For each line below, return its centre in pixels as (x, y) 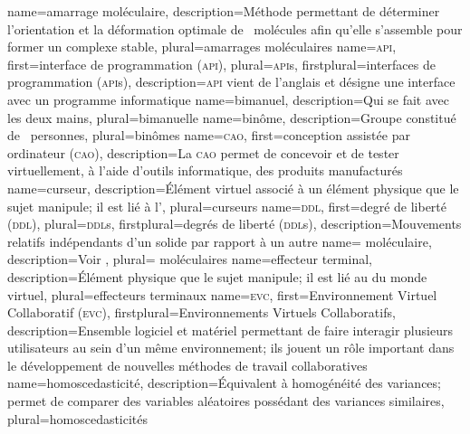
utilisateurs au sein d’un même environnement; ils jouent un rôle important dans (231, 348)
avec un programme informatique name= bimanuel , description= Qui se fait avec (229, 99)
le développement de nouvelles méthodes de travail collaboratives (187, 365)
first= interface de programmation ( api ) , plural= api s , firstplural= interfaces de (221, 64)
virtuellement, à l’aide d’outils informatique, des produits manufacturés (205, 170)
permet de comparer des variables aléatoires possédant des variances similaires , (226, 401)
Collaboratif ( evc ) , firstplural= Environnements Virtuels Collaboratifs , (201, 312)
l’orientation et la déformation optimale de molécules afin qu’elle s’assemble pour (235, 28)
